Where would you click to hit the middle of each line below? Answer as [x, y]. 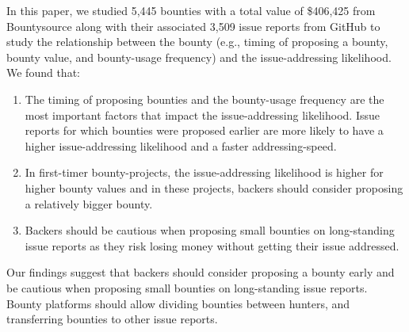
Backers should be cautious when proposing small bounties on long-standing [210, 230]
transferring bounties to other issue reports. [112, 319]
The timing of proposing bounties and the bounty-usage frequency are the [204, 99]
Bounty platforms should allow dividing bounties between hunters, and [178, 303]
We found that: [43, 73]
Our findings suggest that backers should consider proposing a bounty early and [201, 272]
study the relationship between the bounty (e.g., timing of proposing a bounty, [197, 42]
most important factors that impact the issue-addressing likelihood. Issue [202, 114]
